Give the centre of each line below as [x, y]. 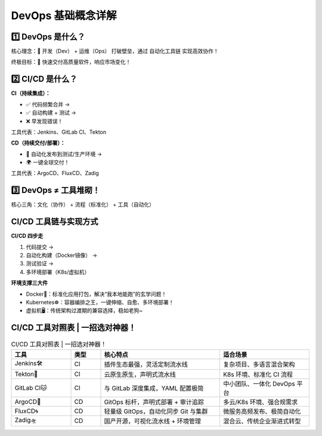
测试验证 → [40, 263]
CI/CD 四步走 [27, 236]
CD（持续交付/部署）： [38, 143]
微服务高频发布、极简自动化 [262, 411]
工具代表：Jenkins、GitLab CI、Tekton [59, 132]
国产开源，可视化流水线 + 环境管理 [153, 421]
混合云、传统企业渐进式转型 [262, 421]
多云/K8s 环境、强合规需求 [261, 402]
